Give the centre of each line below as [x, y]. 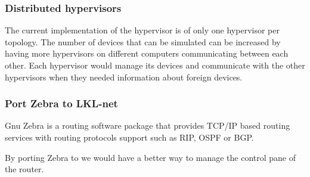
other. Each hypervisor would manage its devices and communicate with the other [155, 65]
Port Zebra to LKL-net [61, 103]
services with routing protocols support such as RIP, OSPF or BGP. [129, 137]
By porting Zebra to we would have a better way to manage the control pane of [150, 157]
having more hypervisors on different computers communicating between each [147, 53]
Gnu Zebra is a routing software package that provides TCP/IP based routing [148, 125]
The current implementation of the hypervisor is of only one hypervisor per [142, 30]
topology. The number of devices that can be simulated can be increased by [143, 41]
